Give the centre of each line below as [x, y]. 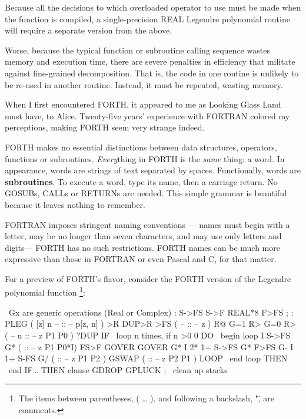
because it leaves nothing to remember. [75, 204]
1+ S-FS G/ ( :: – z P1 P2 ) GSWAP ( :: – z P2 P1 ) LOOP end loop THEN [146, 358]
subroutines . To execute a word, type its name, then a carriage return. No [141, 181]
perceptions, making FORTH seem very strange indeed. [105, 127]
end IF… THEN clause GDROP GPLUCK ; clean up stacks [118, 369]
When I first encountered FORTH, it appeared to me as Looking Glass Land [143, 104]
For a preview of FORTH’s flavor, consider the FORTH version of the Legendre [148, 278]
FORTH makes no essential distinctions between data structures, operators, [141, 147]
